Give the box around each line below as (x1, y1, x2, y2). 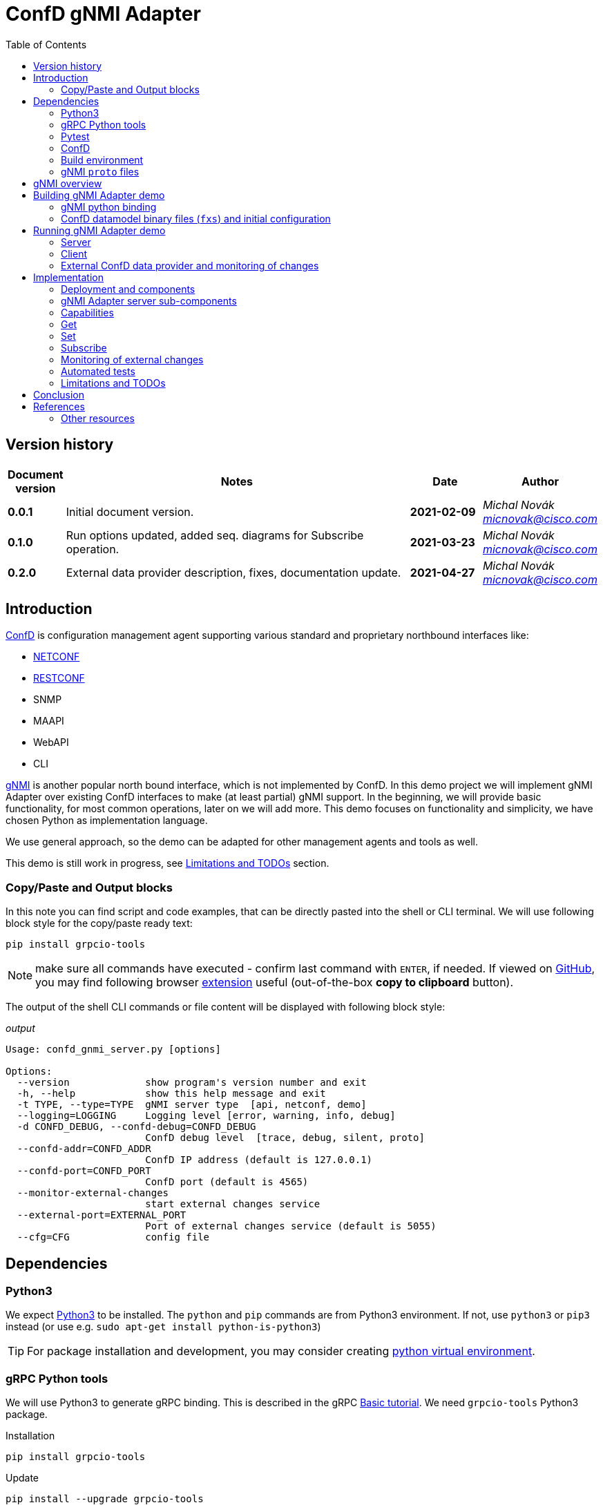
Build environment (61, 153, 144, 166)
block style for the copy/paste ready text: (6, 917, 193, 930)
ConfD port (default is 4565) (145, 1176, 309, 1188)
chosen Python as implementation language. (6, 814, 208, 827)
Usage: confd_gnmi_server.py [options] (6, 1044, 221, 1055)
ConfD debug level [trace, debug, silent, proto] (145, 1132, 425, 1144)
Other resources (61, 412, 135, 424)
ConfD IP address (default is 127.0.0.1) (145, 1154, 373, 1166)
